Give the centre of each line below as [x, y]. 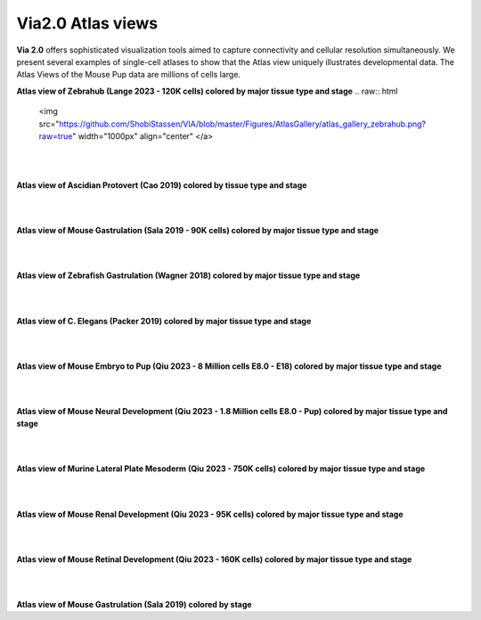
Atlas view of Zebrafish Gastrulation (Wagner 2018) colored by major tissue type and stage [188, 275]
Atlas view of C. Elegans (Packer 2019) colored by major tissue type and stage [164, 321]
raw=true [56, 136]
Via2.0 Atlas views [87, 23]
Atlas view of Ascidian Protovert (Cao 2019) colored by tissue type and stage [162, 185]
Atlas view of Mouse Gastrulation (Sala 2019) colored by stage [135, 604]
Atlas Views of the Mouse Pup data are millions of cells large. [128, 75]
